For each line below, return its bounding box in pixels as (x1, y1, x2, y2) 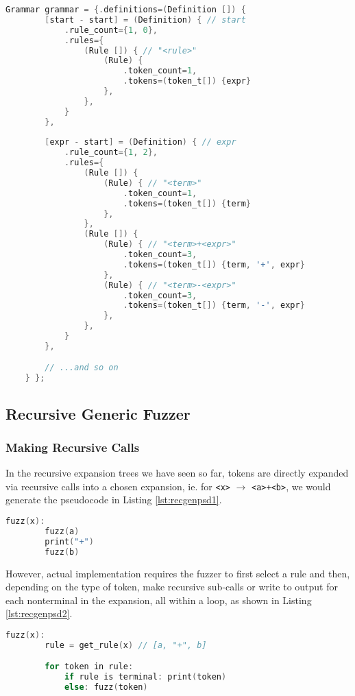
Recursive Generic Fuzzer (5, 403, 191, 424)
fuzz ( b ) (45, 547, 79, 557)
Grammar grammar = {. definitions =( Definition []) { (5, 5, 246, 14)
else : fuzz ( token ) (64, 682, 148, 693)
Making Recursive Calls (5, 438, 140, 455)
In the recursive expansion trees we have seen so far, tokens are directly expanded (5, 466, 349, 480)
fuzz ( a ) (45, 526, 79, 536)
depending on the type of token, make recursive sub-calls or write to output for (5, 579, 338, 594)
